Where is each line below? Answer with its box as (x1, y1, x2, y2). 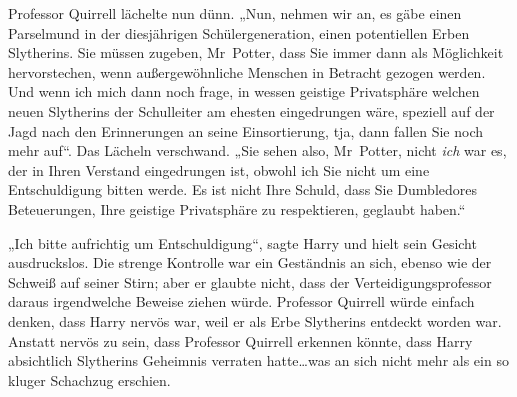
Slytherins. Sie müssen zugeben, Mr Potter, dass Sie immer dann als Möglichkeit (8, 42, 504, 63)
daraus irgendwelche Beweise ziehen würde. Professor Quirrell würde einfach (8, 291, 475, 312)
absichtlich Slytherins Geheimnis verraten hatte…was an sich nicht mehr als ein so (8, 350, 509, 371)
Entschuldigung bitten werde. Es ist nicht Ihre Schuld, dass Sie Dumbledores (8, 179, 478, 200)
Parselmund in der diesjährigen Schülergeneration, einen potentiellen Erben (8, 22, 470, 43)
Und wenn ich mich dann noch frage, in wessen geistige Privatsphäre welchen (8, 81, 480, 102)
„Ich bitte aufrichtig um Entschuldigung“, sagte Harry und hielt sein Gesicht (8, 232, 477, 253)
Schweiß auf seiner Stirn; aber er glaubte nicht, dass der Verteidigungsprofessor (8, 271, 492, 292)
